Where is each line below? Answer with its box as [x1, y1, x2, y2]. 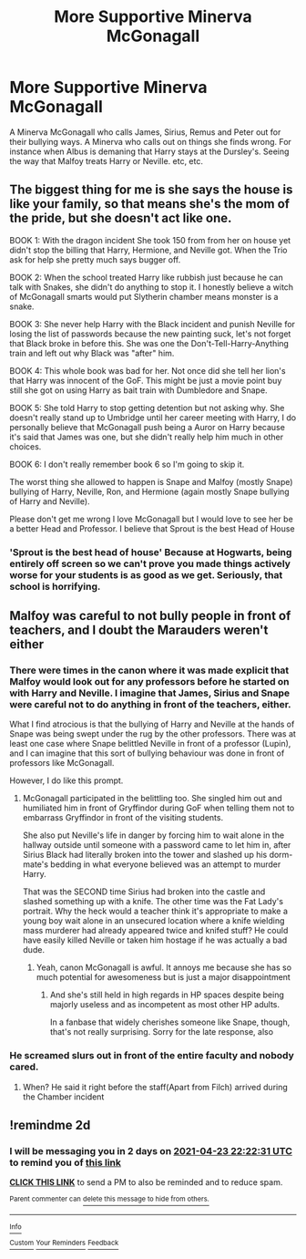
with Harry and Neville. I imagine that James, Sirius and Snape [9, 686, 291, 699]
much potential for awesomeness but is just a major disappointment [36, 972, 291, 983]
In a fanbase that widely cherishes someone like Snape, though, [49, 1016, 291, 1027]
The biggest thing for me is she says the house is [9, 182, 293, 198]
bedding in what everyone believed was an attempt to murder [49, 859, 281, 870]
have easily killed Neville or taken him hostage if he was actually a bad [22, 934, 288, 945]
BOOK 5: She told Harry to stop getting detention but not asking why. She [9, 402, 285, 413]
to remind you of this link [9, 1156, 121, 1169]
